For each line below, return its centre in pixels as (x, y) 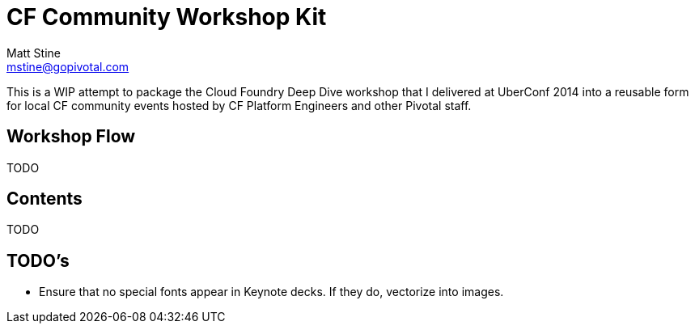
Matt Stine (34, 53)
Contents (44, 199)
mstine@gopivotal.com (68, 66)
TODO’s (38, 260)
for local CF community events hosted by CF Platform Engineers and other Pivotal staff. (239, 105)
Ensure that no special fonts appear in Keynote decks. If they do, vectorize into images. (271, 292)
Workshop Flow (71, 137)
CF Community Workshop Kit (167, 17)
